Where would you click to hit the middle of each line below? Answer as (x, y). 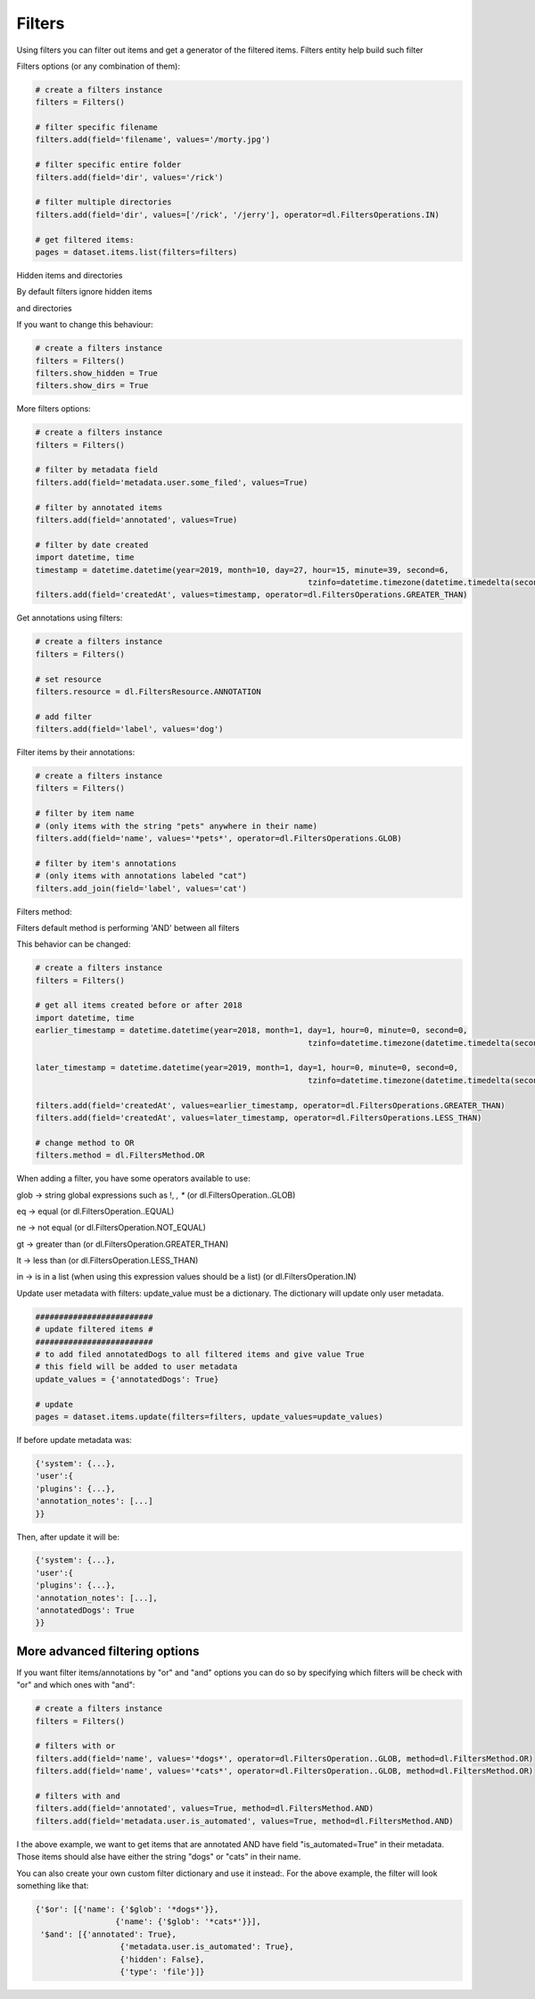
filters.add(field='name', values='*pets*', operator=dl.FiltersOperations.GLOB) (219, 838)
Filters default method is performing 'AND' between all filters (128, 927)
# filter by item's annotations (106, 863)
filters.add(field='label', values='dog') (129, 729)
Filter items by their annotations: (76, 752)
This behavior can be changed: (74, 944)
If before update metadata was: (74, 1439)
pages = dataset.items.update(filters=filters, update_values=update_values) (209, 1416)
